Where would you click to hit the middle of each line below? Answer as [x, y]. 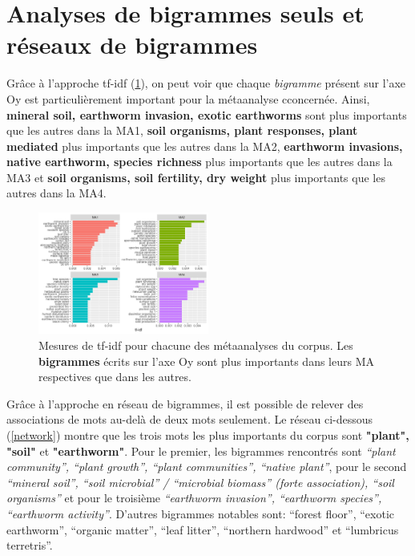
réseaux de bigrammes [132, 45]
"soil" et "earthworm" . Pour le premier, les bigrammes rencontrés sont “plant [201, 450]
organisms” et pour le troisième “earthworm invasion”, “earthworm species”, [194, 498]
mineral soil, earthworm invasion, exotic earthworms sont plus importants [207, 114]
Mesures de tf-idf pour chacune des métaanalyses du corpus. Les [196, 345]
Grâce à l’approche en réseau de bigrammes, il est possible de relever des [185, 403]
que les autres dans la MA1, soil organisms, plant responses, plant [182, 130]
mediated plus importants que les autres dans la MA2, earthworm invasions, [205, 146]
